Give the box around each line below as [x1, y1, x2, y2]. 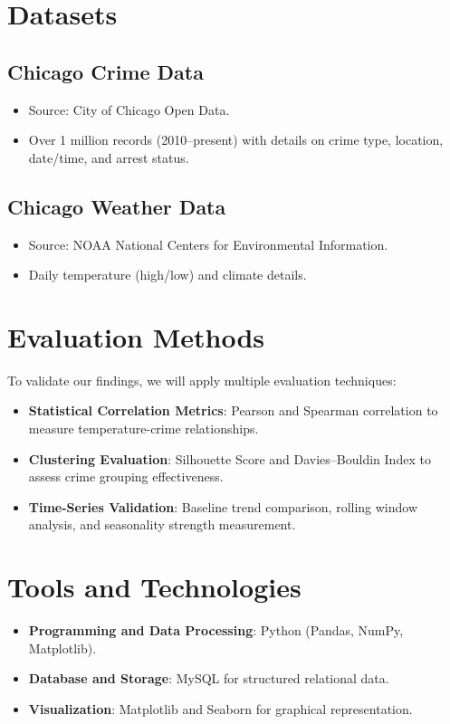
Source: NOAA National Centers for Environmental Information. [28, 234, 388, 253]
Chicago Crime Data [7, 57, 204, 85]
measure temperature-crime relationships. [28, 419, 259, 438]
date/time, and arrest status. [28, 148, 189, 167]
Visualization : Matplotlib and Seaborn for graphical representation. [28, 699, 413, 718]
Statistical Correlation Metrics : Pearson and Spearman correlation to [28, 401, 438, 420]
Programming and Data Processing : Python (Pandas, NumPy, [28, 621, 404, 640]
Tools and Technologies [7, 568, 302, 605]
